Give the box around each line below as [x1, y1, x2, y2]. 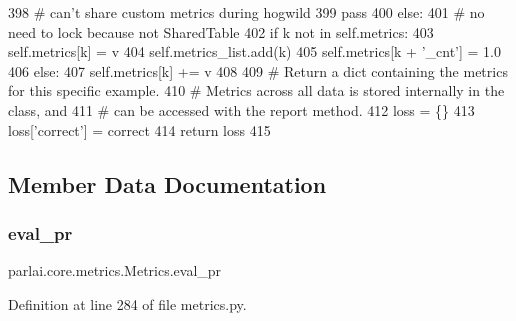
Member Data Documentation [8, 168, 327, 199]
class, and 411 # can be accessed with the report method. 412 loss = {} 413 [8, 99, 475, 120]
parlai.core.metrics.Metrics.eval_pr [8, 260, 222, 281]
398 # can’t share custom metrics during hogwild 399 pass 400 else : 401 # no [8, 2, 485, 22]
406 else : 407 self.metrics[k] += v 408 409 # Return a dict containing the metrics [8, 60, 508, 81]
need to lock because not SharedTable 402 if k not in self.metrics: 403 [8, 21, 434, 42]
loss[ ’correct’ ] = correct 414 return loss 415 [8, 119, 271, 140]
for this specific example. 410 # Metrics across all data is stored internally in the [8, 80, 505, 101]
